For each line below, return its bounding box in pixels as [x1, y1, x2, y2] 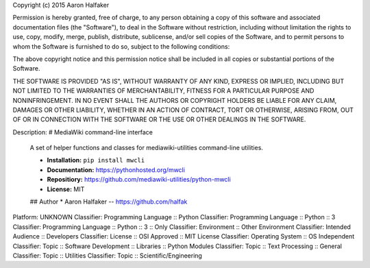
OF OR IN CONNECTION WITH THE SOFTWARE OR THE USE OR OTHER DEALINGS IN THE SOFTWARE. [12, 115, 306, 123]
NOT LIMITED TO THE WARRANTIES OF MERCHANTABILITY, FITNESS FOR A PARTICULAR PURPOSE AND [12, 86, 314, 95]
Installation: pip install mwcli [47, 156, 145, 165]
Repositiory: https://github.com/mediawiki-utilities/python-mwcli [47, 175, 231, 184]
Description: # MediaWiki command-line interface [12, 127, 153, 136]
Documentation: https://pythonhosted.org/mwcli [47, 165, 185, 174]
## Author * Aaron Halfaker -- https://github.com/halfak [29, 197, 188, 206]
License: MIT [47, 185, 85, 193]
